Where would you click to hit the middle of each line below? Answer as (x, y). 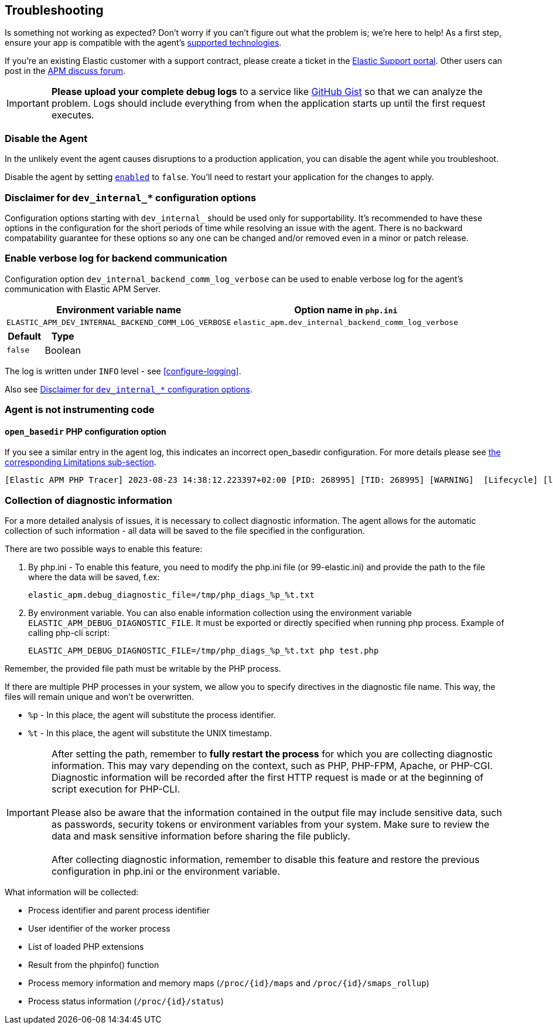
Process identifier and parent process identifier (119, 910)
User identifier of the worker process (99, 929)
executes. (73, 115)
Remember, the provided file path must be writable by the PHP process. (143, 669)
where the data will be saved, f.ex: (94, 577)
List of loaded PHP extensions (86, 947)
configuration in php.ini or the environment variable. (166, 871)
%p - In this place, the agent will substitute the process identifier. (152, 715)
